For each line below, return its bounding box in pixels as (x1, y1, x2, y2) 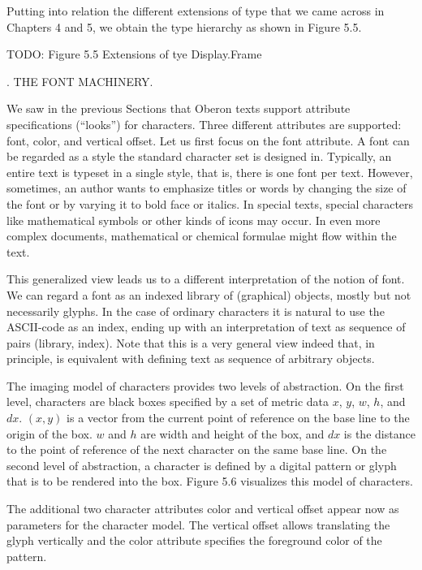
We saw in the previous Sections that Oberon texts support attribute (6, 100, 351, 117)
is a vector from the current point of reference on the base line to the (67, 409, 410, 426)
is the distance (343, 425, 416, 442)
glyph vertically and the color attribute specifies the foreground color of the (6, 532, 382, 549)
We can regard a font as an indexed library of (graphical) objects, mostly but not (6, 286, 411, 303)
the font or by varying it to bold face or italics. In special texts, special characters (6, 195, 414, 212)
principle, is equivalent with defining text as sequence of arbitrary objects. (6, 350, 375, 367)
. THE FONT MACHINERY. (6, 72, 153, 89)
